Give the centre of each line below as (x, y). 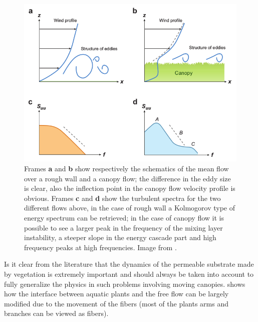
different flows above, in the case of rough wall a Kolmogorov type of (130, 208)
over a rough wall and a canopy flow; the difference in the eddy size (127, 178)
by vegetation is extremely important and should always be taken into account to (129, 274)
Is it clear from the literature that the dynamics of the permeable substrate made (129, 264)
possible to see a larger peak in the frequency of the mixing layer (123, 227)
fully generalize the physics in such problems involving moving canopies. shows (125, 284)
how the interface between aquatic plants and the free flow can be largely (116, 294)
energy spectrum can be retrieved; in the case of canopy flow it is (124, 217)
